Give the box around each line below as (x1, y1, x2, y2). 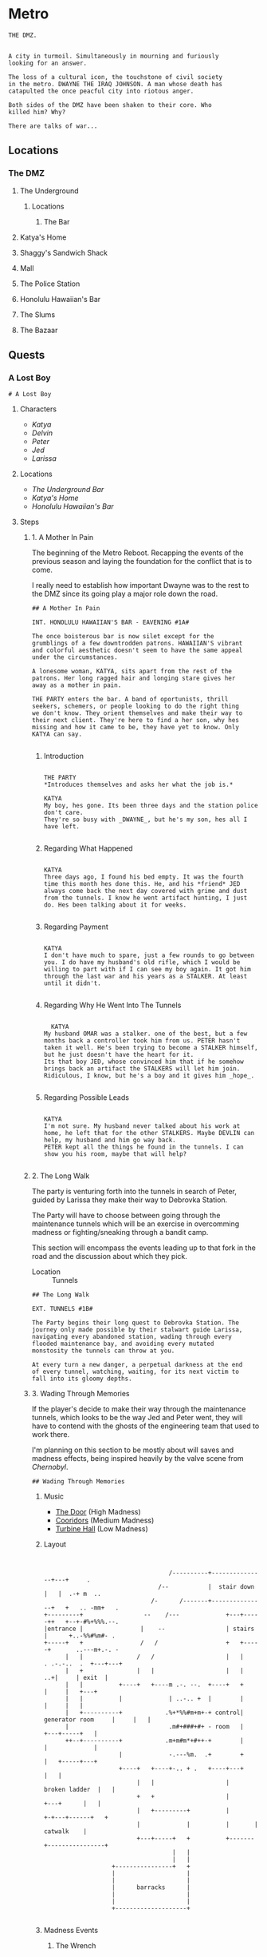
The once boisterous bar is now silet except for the (31, 633, 214, 641)
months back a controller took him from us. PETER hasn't (43, 1037, 241, 1045)
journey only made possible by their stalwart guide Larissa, (31, 1326, 243, 1334)
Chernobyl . (31, 1463, 69, 1472)
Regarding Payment (43, 922, 109, 931)
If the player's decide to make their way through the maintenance (31, 1404, 246, 1414)
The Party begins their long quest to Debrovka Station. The (31, 1319, 239, 1327)
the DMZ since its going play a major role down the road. (31, 589, 218, 599)
